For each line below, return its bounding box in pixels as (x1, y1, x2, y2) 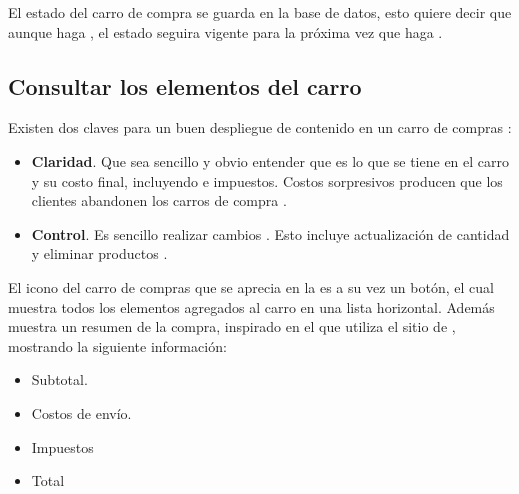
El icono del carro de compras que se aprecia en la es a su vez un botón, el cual (8, 276, 494, 297)
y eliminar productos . (31, 243, 168, 264)
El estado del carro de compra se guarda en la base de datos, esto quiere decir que (8, 2, 512, 22)
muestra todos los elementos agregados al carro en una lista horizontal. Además (8, 296, 495, 317)
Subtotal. (31, 369, 88, 390)
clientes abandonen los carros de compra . (31, 190, 287, 211)
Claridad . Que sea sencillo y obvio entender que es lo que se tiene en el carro (31, 150, 510, 171)
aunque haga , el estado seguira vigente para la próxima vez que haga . (8, 21, 443, 42)
